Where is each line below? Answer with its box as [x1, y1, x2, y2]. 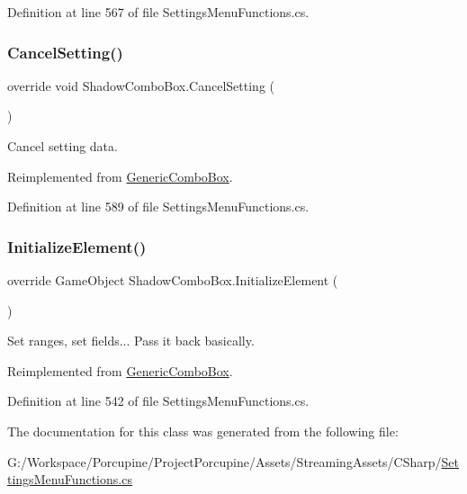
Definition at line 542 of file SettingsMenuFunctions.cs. [7, 391, 310, 410]
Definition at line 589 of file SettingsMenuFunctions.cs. [7, 197, 310, 216]
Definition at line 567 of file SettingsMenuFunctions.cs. [7, 3, 310, 21]
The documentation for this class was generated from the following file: [7, 421, 399, 440]
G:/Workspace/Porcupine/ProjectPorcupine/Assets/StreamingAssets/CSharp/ [7, 452, 442, 471]
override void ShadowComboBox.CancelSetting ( [7, 76, 275, 94]
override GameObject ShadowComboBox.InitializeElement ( [7, 271, 338, 289]
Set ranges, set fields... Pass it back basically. [7, 331, 255, 350]
